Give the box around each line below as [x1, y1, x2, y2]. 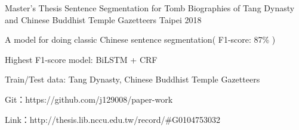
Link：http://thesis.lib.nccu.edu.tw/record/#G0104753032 [5, 113, 221, 125]
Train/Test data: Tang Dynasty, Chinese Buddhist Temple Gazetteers [5, 73, 260, 85]
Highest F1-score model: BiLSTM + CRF [5, 53, 158, 65]
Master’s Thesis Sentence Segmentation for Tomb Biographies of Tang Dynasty [5, 2, 295, 14]
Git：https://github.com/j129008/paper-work [5, 93, 173, 105]
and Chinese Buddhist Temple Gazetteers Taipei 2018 [5, 13, 202, 26]
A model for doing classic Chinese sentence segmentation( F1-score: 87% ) [5, 33, 276, 46]
